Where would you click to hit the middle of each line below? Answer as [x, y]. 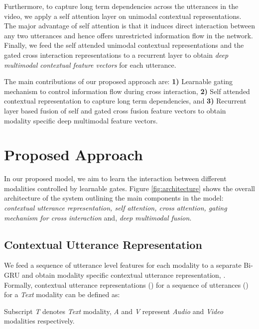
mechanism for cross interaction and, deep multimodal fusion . [98, 217]
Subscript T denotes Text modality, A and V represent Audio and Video [114, 311]
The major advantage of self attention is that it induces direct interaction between [129, 26]
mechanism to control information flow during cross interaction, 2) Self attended [127, 91]
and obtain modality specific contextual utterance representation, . [124, 275]
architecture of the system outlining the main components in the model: [114, 198]
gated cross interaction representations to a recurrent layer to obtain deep [116, 55]
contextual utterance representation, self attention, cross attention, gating [116, 208]
